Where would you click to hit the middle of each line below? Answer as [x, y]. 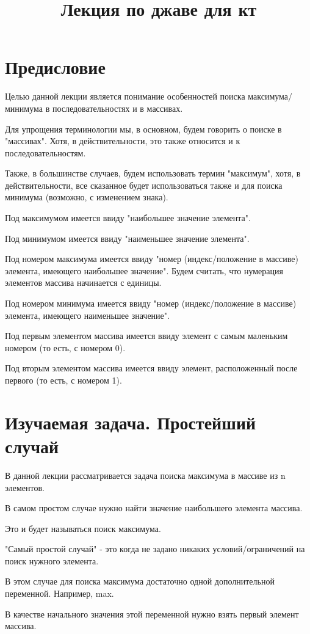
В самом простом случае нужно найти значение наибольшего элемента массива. [154, 508]
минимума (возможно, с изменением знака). [87, 197]
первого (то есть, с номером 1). [63, 380]
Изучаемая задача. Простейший [131, 422]
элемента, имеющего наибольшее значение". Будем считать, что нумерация [144, 270]
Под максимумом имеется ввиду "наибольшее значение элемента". [128, 218]
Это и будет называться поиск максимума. [83, 528]
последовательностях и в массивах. [117, 108]
